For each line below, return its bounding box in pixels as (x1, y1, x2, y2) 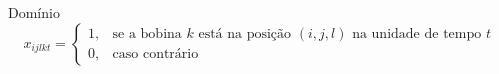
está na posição (198, 27, 292, 42)
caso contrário (112, 47, 199, 62)
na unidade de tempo (352, 27, 482, 42)
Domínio (8, 2, 60, 22)
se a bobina (112, 27, 182, 42)
